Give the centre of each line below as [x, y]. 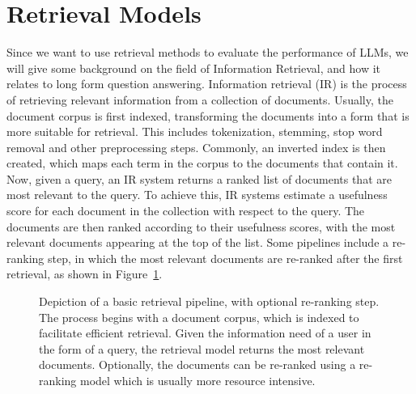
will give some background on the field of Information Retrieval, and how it [194, 68]
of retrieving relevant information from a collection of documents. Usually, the [200, 99]
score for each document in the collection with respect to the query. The [186, 211]
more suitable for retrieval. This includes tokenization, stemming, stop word [195, 131]
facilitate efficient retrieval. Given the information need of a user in [205, 333]
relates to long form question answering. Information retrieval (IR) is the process [207, 84]
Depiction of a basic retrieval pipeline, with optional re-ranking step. [209, 301]
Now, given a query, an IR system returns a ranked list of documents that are [199, 178]
